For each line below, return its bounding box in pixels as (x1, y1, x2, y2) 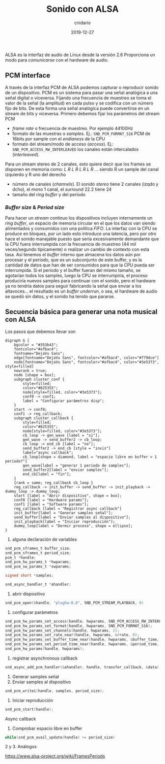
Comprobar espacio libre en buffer (12, 725, 82, 731)
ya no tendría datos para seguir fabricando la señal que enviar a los (5, 283, 141, 289)
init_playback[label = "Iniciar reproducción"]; (14, 519, 115, 524)
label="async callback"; (23, 450, 74, 455)
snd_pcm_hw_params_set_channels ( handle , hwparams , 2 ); (5, 628, 120, 633)
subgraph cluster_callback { (14, 415, 74, 421)
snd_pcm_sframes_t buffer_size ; (5, 546, 71, 551)
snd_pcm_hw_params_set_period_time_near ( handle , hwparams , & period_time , (5, 642, 160, 647)
